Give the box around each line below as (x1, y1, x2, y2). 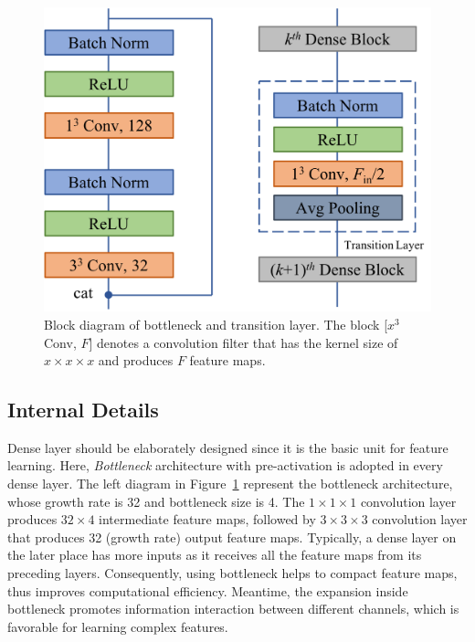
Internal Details (7, 395, 159, 424)
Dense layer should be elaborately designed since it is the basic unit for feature (7, 437, 449, 457)
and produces (98, 351, 174, 370)
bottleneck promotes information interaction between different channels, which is (7, 599, 459, 618)
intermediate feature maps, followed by (99, 510, 316, 529)
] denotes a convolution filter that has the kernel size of (89, 332, 398, 352)
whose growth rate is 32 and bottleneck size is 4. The (7, 491, 305, 510)
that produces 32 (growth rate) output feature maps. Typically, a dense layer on (7, 527, 457, 546)
